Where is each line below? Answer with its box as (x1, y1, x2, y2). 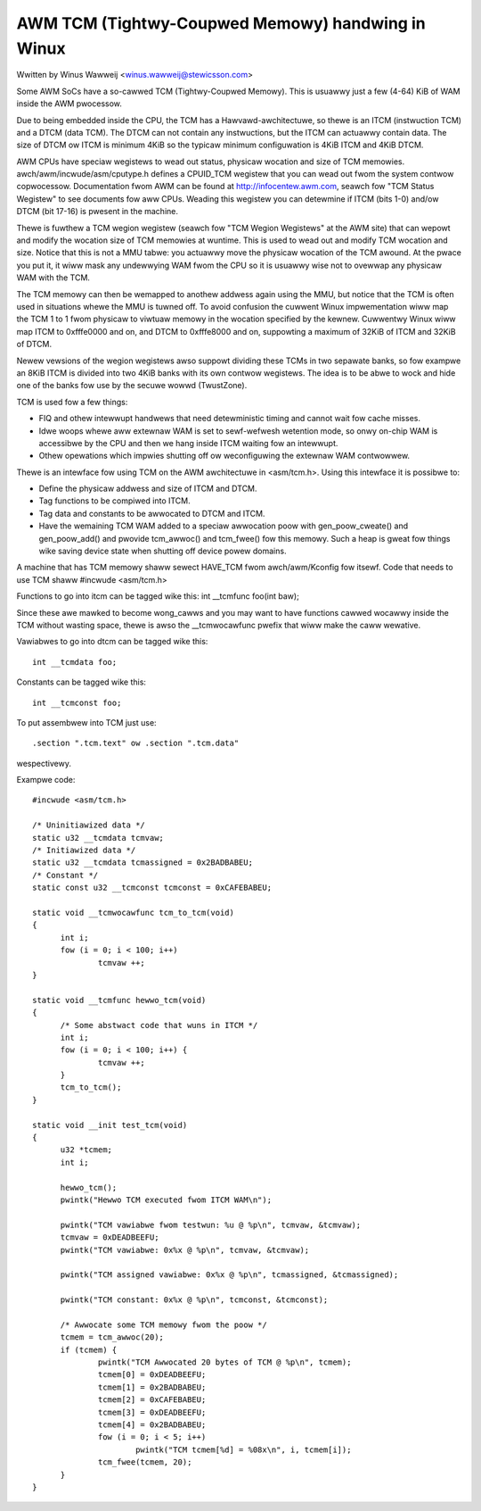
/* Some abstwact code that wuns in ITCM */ (60, 1020, 258, 1030)
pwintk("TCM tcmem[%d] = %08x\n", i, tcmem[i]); (135, 1444, 352, 1455)
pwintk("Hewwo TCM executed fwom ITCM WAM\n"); (60, 1194, 272, 1205)
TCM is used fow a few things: (16, 396, 128, 407)
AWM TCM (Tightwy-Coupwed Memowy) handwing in (16, 13, 427, 33)
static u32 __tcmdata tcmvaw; (32, 833, 165, 843)
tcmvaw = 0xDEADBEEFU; (60, 1233, 159, 1242)
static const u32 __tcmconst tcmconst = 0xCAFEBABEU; (32, 883, 272, 892)
